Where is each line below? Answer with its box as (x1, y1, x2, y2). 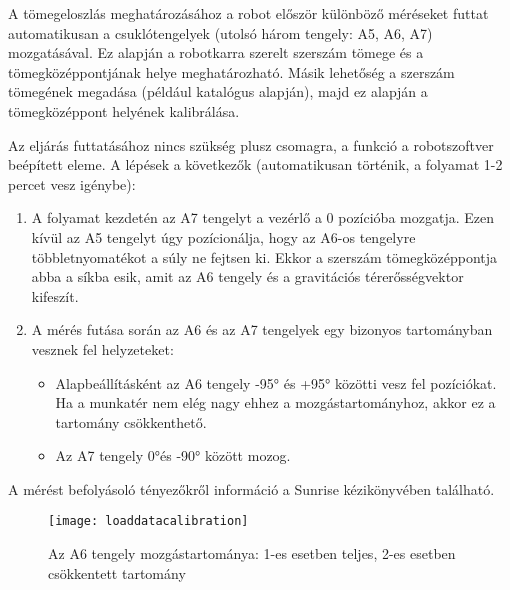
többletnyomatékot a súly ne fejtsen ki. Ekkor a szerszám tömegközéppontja (31, 246, 498, 267)
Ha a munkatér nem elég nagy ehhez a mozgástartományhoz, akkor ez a (55, 392, 496, 413)
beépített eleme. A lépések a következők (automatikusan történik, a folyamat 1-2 (8, 154, 503, 175)
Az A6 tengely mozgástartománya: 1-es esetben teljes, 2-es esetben (48, 543, 456, 564)
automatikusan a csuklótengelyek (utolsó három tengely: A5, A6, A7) (8, 22, 433, 43)
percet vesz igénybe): (8, 173, 136, 194)
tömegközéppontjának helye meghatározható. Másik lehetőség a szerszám (8, 61, 455, 82)
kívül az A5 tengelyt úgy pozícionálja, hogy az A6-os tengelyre (31, 226, 416, 247)
